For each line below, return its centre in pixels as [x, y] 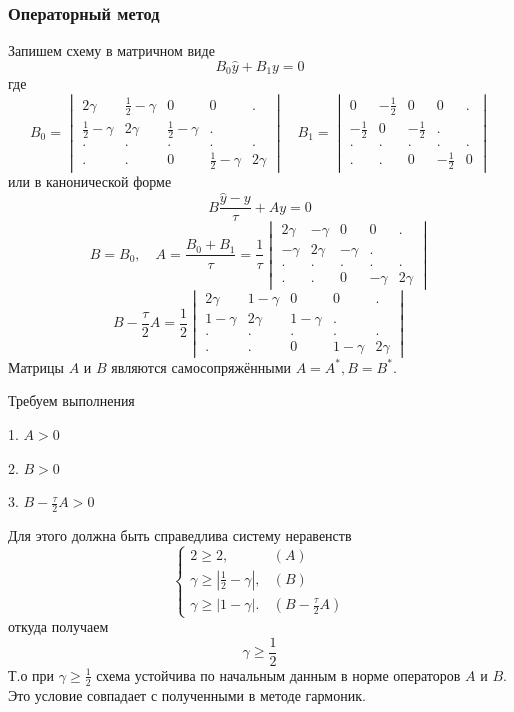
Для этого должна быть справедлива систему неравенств [180, 535]
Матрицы [36, 366]
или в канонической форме [90, 181]
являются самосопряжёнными [201, 366]
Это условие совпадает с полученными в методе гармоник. [187, 694]
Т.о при [31, 674]
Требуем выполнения [71, 400]
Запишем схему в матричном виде [111, 50]
